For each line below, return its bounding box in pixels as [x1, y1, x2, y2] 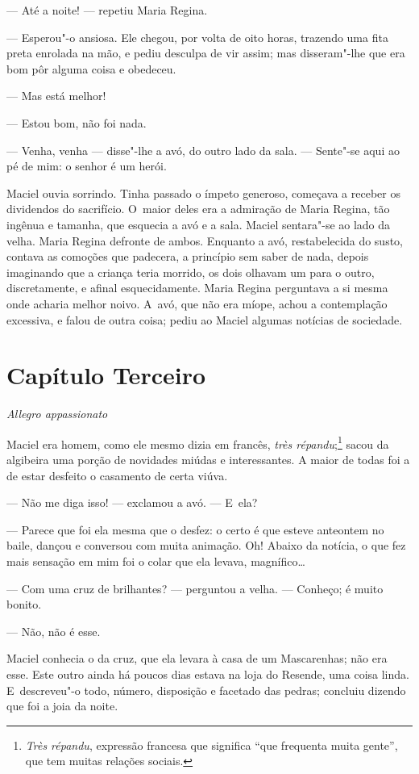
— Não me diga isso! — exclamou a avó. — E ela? [6, 494, 258, 511]
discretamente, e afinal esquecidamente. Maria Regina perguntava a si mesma [6, 279, 388, 296]
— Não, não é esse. [6, 622, 101, 639]
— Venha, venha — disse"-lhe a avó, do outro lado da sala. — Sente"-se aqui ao [6, 141, 400, 158]
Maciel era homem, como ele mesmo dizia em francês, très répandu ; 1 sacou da [6, 433, 389, 452]
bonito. [6, 596, 42, 613]
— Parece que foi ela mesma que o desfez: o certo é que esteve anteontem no [6, 521, 384, 538]
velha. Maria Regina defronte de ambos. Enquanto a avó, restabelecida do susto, [6, 232, 403, 249]
